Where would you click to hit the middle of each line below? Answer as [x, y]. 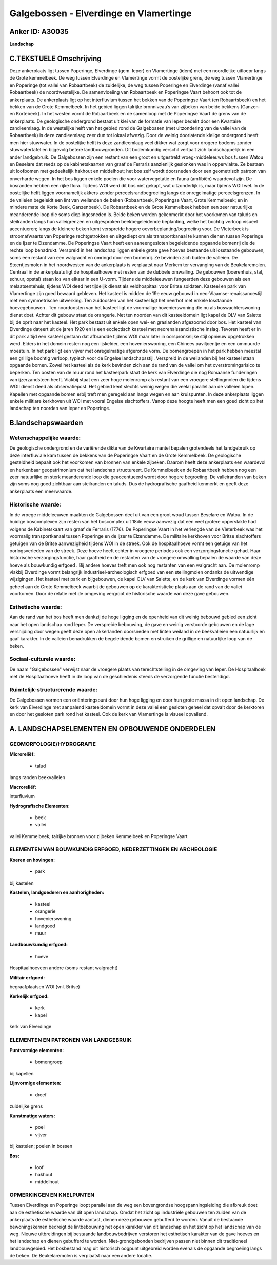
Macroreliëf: [23, 787]
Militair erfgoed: [27, 977]
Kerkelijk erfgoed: [29, 996]
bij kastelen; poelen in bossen [41, 1146]
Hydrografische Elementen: [40, 806]
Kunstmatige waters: [32, 1116]
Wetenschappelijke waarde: [45, 438]
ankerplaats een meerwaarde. [41, 491]
